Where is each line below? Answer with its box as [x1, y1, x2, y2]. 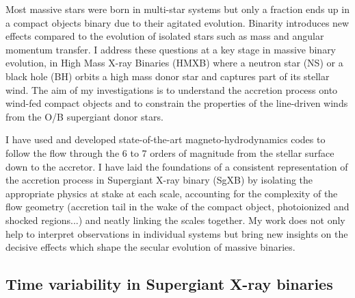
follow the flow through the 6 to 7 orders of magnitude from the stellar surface [5, 145, 334, 160]
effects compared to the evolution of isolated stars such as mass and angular [5, 29, 324, 43]
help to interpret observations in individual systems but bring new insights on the [5, 226, 348, 240]
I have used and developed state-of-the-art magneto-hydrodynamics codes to [5, 132, 326, 147]
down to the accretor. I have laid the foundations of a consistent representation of [5, 159, 348, 173]
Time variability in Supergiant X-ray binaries [5, 273, 333, 295]
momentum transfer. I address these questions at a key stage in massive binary [5, 42, 337, 56]
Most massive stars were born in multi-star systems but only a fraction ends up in [5, 2, 350, 16]
